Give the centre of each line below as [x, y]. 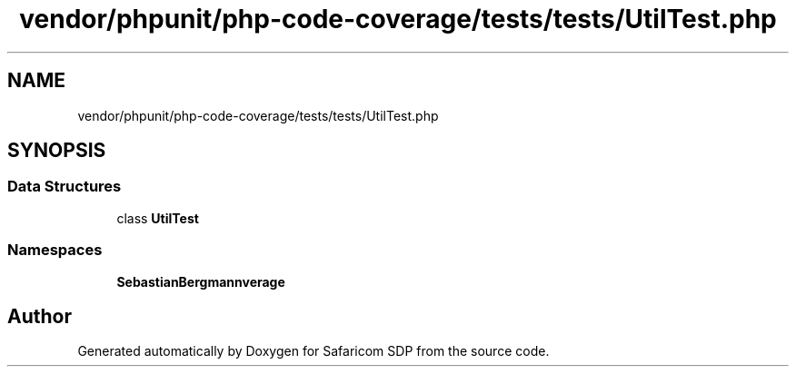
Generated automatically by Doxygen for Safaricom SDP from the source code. [313, 351]
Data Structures [65, 187]
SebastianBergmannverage [201, 281]
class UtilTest [158, 218]
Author [40, 316]
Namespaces [55, 250]
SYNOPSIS [57, 151]
